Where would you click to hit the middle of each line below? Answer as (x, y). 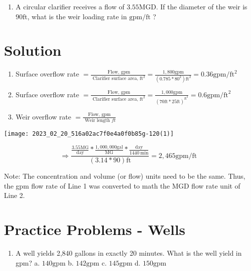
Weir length (97, 121)
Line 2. (15, 195)
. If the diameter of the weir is (202, 6)
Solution (33, 50)
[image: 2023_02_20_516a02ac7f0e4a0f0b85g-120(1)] (89, 134)
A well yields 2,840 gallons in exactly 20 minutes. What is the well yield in (129, 253)
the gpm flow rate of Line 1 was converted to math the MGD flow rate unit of (122, 185)
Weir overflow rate (43, 116)
